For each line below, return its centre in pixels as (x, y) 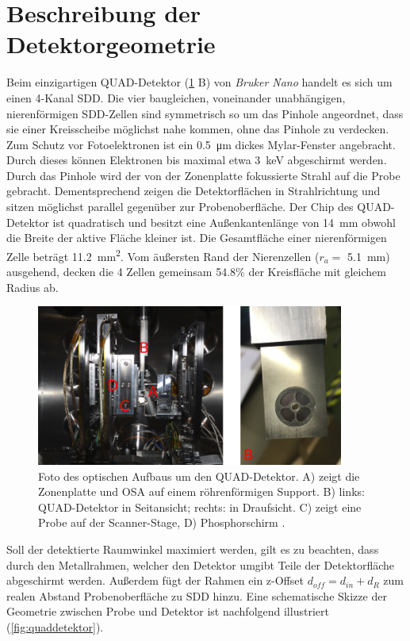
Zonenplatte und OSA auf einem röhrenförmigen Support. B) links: (201, 491)
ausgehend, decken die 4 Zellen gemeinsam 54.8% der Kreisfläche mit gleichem (196, 272)
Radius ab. (33, 287)
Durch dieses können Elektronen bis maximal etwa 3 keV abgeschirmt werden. (197, 160)
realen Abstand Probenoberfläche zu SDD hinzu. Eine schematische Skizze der (197, 595)
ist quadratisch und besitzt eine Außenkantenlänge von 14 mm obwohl (224, 222)
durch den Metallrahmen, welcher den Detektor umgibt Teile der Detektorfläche (201, 564)
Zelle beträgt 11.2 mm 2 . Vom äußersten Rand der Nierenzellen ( (163, 255)
